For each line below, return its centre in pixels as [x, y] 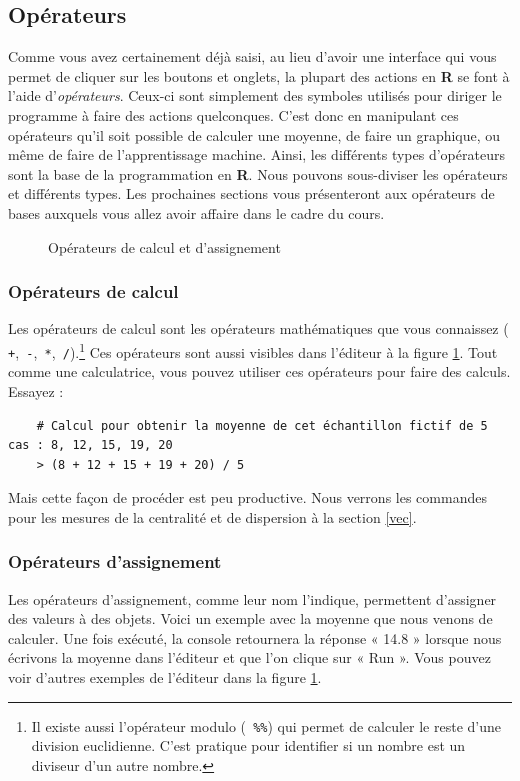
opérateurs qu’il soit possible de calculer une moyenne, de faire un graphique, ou [254, 134]
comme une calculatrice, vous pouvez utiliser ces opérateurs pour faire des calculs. [259, 371]
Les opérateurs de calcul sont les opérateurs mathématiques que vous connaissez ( [258, 328]
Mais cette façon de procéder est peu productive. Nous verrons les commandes [247, 497]
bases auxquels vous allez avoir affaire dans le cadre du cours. [196, 212]
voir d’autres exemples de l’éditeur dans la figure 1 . [165, 677]
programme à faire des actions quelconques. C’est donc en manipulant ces [233, 114]
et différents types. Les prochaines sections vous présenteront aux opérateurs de [251, 193]
